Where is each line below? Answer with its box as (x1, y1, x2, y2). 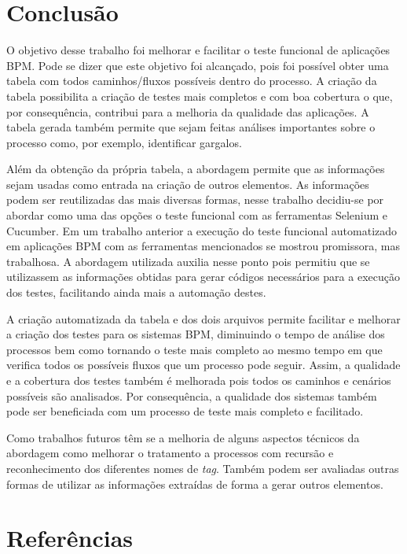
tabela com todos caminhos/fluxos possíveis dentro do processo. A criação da (6, 72, 377, 89)
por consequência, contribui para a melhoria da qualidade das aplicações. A (6, 103, 369, 120)
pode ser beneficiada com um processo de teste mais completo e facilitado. (6, 403, 364, 419)
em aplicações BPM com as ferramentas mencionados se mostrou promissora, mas (6, 238, 400, 254)
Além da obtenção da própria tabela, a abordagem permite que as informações (6, 161, 385, 177)
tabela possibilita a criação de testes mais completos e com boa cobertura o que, (6, 87, 393, 104)
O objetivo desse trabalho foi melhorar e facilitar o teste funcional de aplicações (6, 42, 390, 58)
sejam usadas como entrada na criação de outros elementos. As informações (6, 175, 369, 192)
